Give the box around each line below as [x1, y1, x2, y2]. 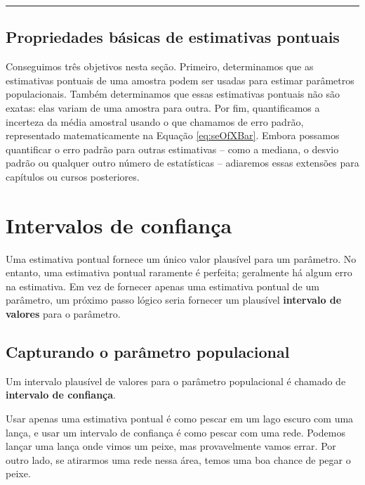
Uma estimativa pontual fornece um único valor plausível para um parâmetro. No [6, 251, 357, 266]
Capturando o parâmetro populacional [6, 341, 290, 363]
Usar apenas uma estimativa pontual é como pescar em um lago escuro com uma [6, 411, 354, 426]
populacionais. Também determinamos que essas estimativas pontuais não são [6, 86, 340, 101]
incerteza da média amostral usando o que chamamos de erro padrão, [6, 114, 304, 129]
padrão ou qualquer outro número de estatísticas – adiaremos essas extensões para [6, 155, 359, 170]
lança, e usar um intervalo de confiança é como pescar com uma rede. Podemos [6, 425, 345, 439]
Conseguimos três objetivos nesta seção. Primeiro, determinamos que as [6, 59, 314, 74]
